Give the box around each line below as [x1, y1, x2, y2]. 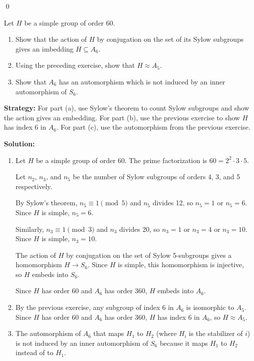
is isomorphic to [186, 302, 234, 312]
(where [156, 328, 177, 338]
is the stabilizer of [189, 328, 243, 338]
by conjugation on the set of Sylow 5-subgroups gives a [66, 250, 232, 260]
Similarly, [15, 223, 44, 234]
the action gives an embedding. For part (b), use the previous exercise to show [4, 112, 240, 122]
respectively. [15, 181, 53, 191]
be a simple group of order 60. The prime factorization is [36, 155, 207, 165]
